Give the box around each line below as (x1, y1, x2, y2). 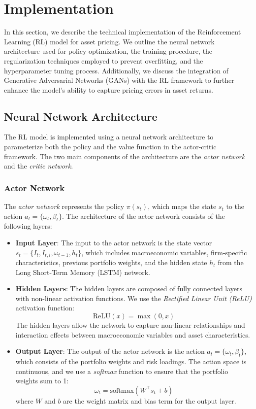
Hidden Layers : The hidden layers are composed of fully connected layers (15, 283, 243, 294)
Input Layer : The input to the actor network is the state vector (15, 238, 212, 248)
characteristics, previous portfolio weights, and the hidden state (15, 257, 207, 268)
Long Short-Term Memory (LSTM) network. (15, 267, 150, 277)
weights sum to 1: (15, 375, 69, 386)
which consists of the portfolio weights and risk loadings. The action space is (15, 356, 247, 367)
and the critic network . (4, 161, 73, 171)
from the (218, 257, 244, 268)
